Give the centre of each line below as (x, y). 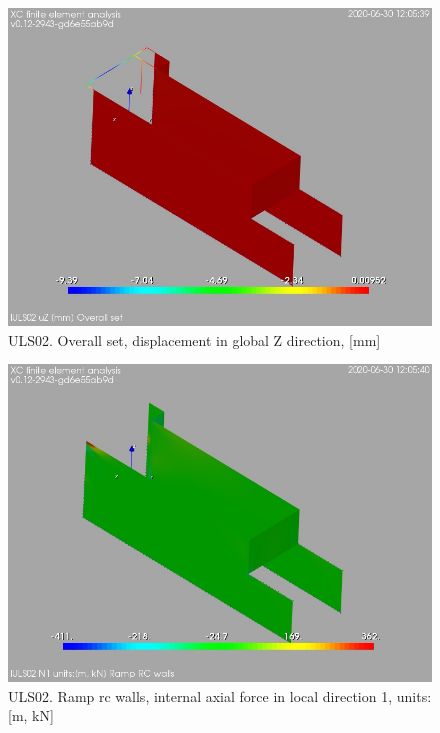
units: (414, 695)
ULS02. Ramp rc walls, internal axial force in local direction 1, (200, 695)
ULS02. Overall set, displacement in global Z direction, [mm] (194, 339)
